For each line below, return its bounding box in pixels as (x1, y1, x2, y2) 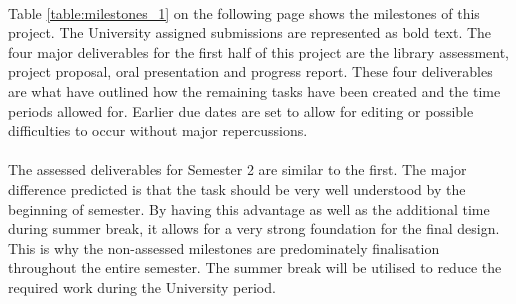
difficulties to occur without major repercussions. (8, 120, 308, 141)
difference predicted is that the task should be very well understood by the (8, 178, 466, 199)
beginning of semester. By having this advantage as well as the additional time (8, 198, 490, 219)
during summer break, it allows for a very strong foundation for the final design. (8, 218, 500, 239)
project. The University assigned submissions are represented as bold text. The (8, 22, 492, 43)
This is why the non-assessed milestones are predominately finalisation (8, 237, 440, 258)
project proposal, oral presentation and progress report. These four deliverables (8, 61, 493, 82)
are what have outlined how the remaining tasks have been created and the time (8, 80, 501, 101)
